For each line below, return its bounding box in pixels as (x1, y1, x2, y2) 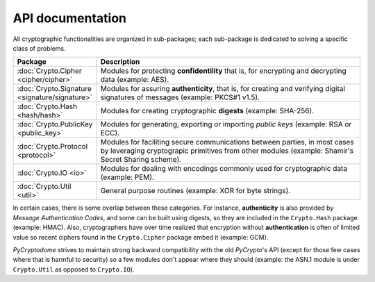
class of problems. (12, 44, 66, 52)
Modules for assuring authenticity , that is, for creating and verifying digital (100, 84, 345, 94)
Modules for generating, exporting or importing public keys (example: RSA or (100, 119, 352, 129)
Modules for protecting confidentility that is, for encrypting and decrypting (100, 66, 347, 76)
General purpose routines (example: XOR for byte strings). (100, 186, 291, 196)
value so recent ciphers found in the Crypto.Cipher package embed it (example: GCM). (12, 233, 269, 241)
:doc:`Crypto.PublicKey (17, 119, 93, 129)
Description (100, 57, 140, 67)
